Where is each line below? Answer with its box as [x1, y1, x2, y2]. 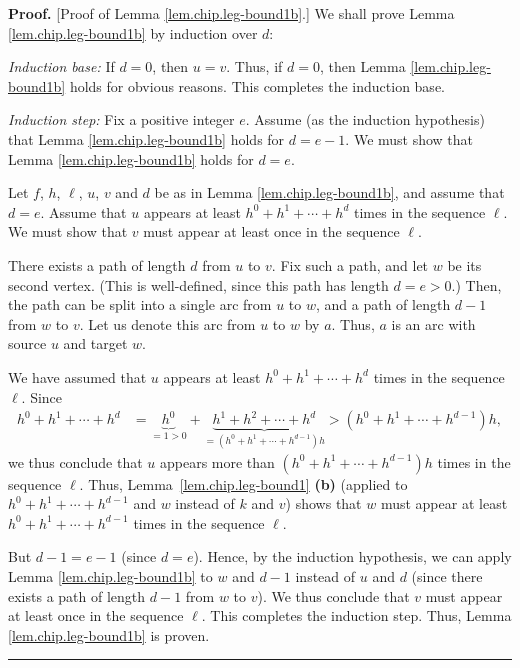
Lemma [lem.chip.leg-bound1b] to [8, 565, 213, 586]
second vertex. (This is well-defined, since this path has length [8, 274, 389, 295]
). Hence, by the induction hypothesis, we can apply [193, 546, 512, 567]
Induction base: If [8, 56, 115, 77]
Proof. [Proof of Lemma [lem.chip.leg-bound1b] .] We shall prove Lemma [8, 3, 455, 23]
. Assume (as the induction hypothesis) [245, 109, 485, 130]
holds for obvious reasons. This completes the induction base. [69, 75, 445, 96]
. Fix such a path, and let [271, 254, 429, 275]
